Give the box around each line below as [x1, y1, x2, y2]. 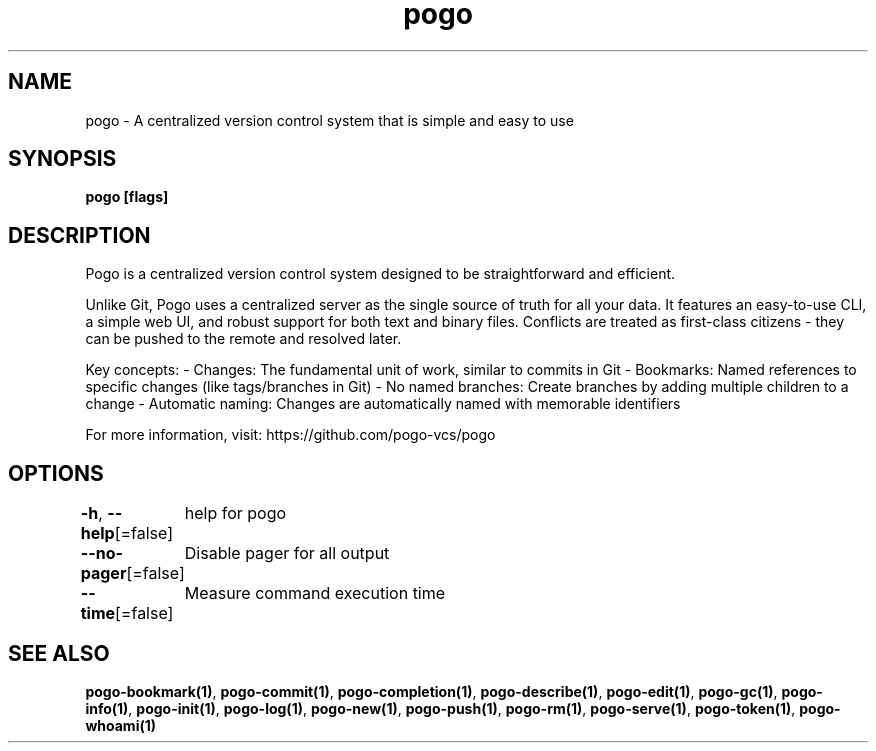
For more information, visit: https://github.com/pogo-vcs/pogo [85, 426, 496, 444]
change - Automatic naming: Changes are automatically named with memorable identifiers [85, 395, 681, 413]
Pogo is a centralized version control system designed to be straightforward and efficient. [85, 265, 676, 283]
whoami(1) [85, 716, 157, 734]
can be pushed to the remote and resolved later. [85, 330, 402, 348]
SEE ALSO [8, 640, 110, 666]
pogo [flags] [85, 188, 169, 206]
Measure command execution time [184, 583, 446, 604]
